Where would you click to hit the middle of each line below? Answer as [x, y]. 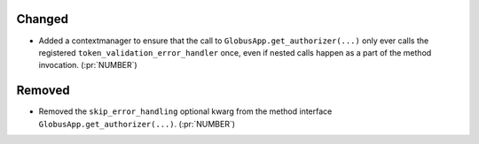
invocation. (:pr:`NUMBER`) [88, 65]
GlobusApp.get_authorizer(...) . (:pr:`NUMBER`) [137, 124]
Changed [42, 19]
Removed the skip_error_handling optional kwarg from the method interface [185, 111]
